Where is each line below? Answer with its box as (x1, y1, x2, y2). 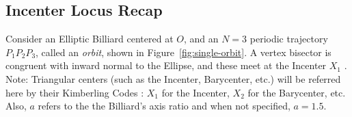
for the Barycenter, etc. (247, 85, 346, 99)
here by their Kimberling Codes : (5, 85, 144, 99)
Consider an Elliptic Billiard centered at (5, 31, 174, 46)
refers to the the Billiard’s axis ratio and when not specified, (38, 99, 290, 113)
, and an (183, 31, 219, 46)
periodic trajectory (249, 31, 328, 46)
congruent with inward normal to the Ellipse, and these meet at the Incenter (5, 58, 327, 73)
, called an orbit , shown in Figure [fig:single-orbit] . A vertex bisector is (36, 44, 331, 59)
